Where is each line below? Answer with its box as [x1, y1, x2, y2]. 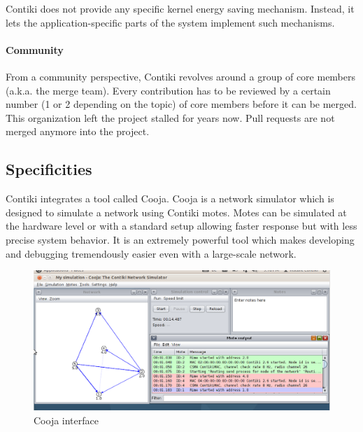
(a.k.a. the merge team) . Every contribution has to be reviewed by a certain [6, 83, 331, 97]
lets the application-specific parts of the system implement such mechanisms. [6, 15, 335, 29]
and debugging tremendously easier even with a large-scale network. [6, 246, 297, 260]
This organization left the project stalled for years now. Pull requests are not [6, 110, 335, 125]
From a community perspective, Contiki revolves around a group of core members [6, 69, 356, 83]
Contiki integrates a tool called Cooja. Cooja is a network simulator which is [6, 191, 334, 206]
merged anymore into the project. [6, 124, 150, 139]
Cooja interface [34, 412, 99, 427]
